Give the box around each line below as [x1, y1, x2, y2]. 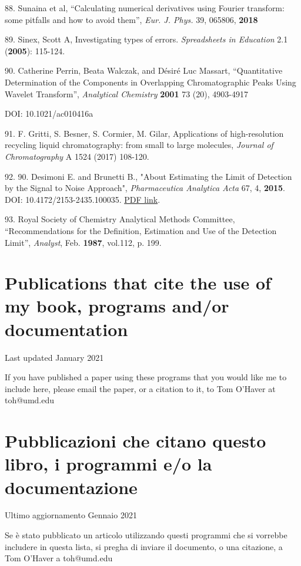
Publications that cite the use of [5, 271, 271, 295]
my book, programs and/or [5, 294, 229, 318]
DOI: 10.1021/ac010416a [5, 107, 93, 120]
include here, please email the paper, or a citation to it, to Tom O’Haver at [5, 382, 276, 394]
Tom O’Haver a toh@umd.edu [5, 552, 113, 564]
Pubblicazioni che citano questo [5, 429, 266, 453]
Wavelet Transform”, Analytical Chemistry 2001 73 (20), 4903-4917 [5, 87, 248, 100]
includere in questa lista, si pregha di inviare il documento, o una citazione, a [5, 540, 283, 552]
